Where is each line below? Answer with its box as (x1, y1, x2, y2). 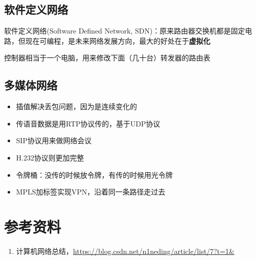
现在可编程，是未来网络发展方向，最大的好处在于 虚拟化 (25, 35, 210, 46)
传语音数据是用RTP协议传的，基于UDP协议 (16, 118, 161, 128)
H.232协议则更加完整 (16, 152, 84, 162)
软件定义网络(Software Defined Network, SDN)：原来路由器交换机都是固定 (4, 25, 245, 36)
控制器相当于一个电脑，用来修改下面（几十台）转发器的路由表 (4, 52, 210, 63)
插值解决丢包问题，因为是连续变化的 (16, 101, 137, 112)
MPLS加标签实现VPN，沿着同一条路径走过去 (16, 186, 166, 197)
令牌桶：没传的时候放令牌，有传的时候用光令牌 (16, 169, 173, 180)
